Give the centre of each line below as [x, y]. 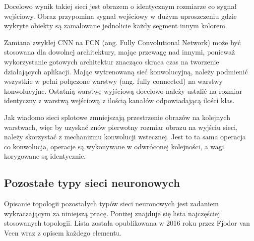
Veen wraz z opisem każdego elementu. [63, 232]
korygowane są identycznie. [45, 156]
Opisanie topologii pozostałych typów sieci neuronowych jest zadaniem [111, 204]
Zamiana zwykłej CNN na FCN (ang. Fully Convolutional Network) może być [123, 42]
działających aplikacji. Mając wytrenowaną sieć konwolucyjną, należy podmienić [126, 71]
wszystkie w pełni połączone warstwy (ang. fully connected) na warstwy [113, 81]
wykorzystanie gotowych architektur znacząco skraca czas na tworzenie [112, 61]
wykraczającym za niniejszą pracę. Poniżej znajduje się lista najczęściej [112, 213]
